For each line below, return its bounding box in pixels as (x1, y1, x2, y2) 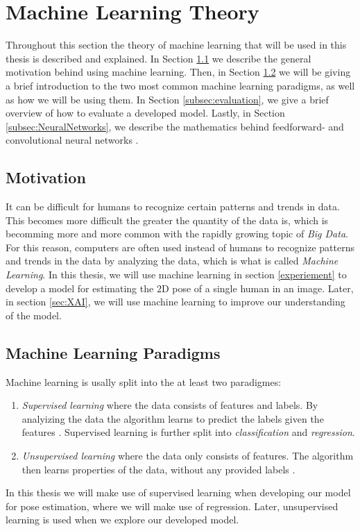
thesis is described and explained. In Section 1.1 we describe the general (6, 51, 311, 65)
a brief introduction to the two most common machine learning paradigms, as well (6, 78, 355, 92)
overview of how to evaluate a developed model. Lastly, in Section (6, 106, 285, 120)
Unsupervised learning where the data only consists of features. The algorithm (22, 448, 354, 462)
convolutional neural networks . (6, 133, 139, 147)
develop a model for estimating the (6, 280, 154, 295)
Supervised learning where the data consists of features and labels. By (22, 398, 318, 412)
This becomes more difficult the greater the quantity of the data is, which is (6, 212, 329, 227)
